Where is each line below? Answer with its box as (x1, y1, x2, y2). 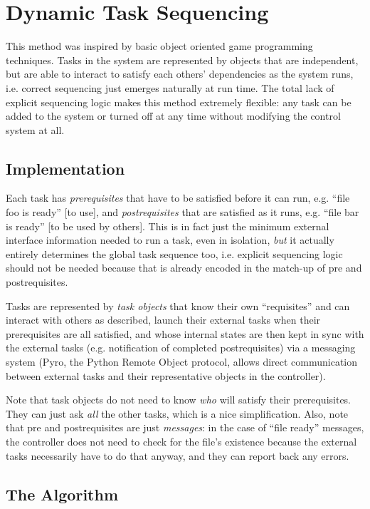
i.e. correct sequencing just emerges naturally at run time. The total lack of (6, 80, 334, 95)
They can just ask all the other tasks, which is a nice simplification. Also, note (6, 406, 349, 421)
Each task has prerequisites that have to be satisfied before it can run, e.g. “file (6, 190, 350, 205)
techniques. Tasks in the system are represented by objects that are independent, (6, 52, 359, 67)
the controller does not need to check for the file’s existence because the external (6, 433, 357, 448)
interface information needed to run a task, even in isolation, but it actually (6, 232, 334, 247)
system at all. (6, 122, 65, 137)
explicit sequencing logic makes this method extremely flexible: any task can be (6, 94, 351, 109)
